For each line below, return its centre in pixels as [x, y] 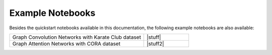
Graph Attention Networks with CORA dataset [66, 44]
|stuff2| [155, 44]
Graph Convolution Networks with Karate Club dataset [77, 37]
